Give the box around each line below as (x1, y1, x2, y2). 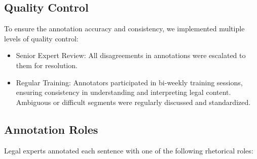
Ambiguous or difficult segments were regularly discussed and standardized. (16, 96, 251, 107)
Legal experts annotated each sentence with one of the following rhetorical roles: (4, 145, 253, 155)
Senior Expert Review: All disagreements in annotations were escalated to (16, 50, 246, 61)
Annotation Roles (4, 121, 98, 137)
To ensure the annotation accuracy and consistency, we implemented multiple (4, 23, 245, 34)
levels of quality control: (4, 33, 79, 43)
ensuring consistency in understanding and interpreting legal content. (16, 87, 231, 97)
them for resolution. (16, 60, 78, 70)
